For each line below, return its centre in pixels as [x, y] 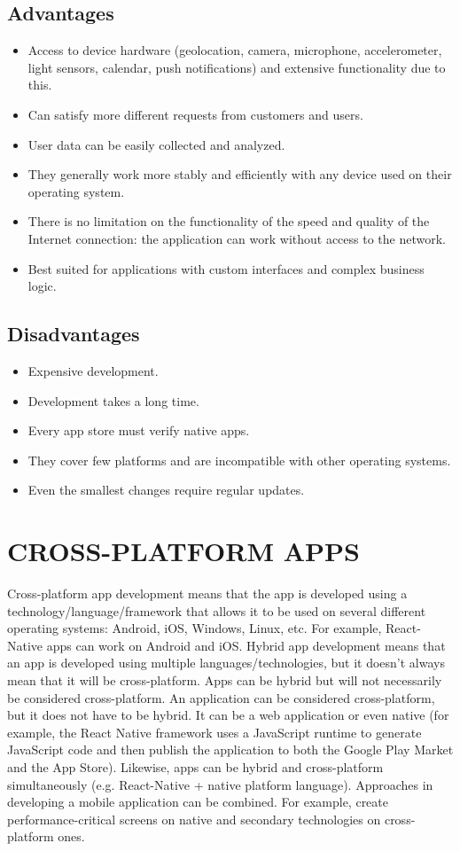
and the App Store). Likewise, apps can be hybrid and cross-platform [195, 766]
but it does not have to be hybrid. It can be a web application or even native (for [228, 715]
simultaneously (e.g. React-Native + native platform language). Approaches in [220, 784]
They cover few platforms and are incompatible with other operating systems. [239, 460]
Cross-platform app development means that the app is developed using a [207, 593]
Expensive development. [93, 370]
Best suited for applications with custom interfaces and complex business [226, 268]
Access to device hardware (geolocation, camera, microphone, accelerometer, [235, 50]
